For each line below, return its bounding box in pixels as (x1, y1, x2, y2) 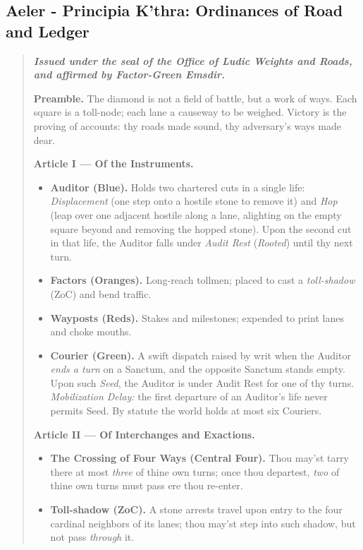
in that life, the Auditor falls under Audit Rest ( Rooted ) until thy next (50, 235, 353, 250)
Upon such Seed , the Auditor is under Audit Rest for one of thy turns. (50, 375, 355, 390)
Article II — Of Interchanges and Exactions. (33, 426, 255, 441)
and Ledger (6, 20, 90, 42)
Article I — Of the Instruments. (33, 156, 194, 171)
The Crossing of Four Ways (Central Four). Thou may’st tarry (50, 450, 349, 465)
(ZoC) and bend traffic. (50, 286, 152, 301)
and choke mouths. (50, 324, 132, 339)
